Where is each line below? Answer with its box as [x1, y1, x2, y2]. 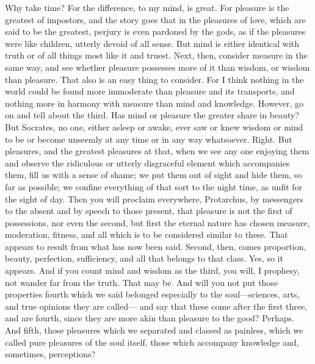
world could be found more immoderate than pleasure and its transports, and [5, 85, 295, 98]
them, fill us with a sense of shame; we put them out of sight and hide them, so [5, 168, 302, 181]
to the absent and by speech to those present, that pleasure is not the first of [5, 204, 292, 217]
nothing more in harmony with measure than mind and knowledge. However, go [5, 96, 304, 109]
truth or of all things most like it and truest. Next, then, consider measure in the [5, 49, 308, 62]
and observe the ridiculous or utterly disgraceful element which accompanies [5, 156, 290, 169]
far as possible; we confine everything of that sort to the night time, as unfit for [5, 180, 303, 193]
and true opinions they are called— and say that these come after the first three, [5, 299, 308, 312]
